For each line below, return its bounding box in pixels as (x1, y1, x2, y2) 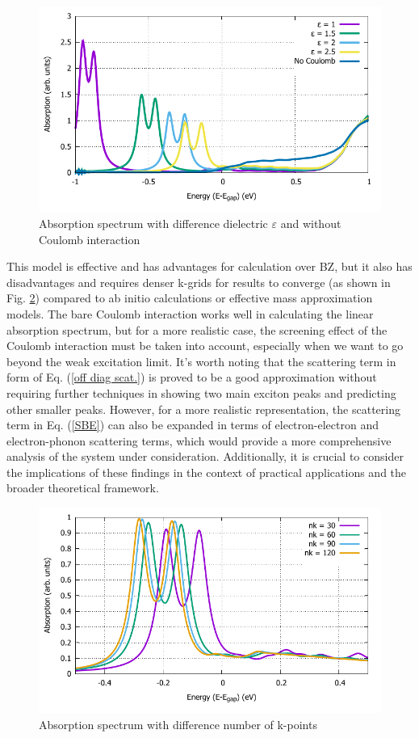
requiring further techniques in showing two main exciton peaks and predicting (6, 384, 396, 401)
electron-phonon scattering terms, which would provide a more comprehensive (6, 432, 392, 449)
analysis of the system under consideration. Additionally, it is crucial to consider (6, 448, 404, 465)
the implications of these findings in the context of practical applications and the (6, 463, 407, 480)
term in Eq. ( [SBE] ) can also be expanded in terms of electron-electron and (6, 416, 379, 433)
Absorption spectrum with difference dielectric (39, 214, 268, 231)
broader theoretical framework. (6, 479, 159, 496)
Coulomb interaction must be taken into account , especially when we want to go (6, 337, 404, 354)
